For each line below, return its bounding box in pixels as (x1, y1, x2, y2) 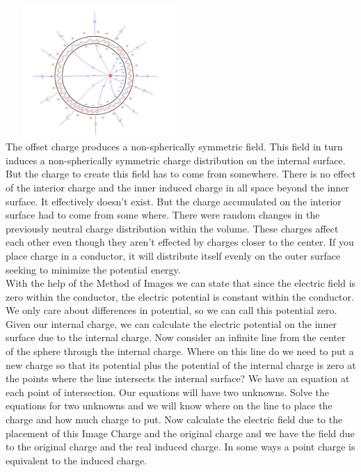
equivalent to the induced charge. (6, 453, 147, 467)
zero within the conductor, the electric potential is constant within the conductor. (6, 289, 354, 304)
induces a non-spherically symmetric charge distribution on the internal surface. (6, 152, 346, 167)
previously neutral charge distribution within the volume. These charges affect (6, 221, 339, 235)
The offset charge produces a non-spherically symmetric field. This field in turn (6, 139, 343, 154)
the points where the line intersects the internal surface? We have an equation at (6, 371, 350, 386)
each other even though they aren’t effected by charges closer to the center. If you (6, 235, 354, 249)
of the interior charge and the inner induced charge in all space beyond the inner (6, 180, 349, 194)
